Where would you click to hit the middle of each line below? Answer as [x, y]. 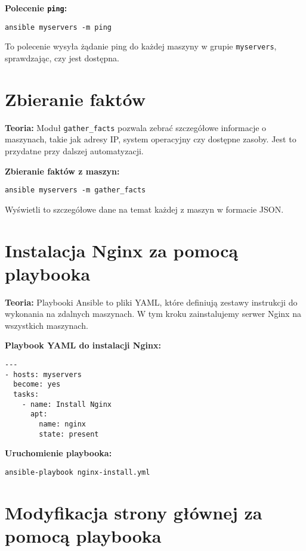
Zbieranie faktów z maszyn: [62, 171]
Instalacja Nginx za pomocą [122, 250]
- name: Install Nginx [67, 404]
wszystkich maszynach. [47, 325]
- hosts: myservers [43, 374]
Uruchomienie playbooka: [58, 453]
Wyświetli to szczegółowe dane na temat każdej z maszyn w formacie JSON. [144, 209]
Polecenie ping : [36, 8]
